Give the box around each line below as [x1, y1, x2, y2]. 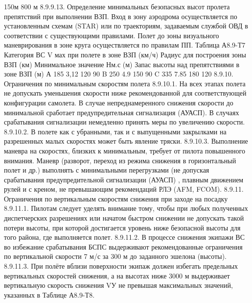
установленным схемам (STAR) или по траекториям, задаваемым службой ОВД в [4, 21, 248, 31]
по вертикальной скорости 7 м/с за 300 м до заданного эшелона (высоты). [4, 251, 227, 261]
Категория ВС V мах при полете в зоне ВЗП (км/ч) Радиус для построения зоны [4, 49, 246, 59]
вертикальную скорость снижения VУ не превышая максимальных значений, [4, 280, 233, 290]
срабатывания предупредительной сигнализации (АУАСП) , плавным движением [4, 174, 244, 184]
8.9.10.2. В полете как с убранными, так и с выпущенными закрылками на [4, 126, 227, 136]
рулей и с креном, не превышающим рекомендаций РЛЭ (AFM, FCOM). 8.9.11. [4, 184, 244, 194]
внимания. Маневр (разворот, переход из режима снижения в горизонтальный [4, 155, 236, 165]
